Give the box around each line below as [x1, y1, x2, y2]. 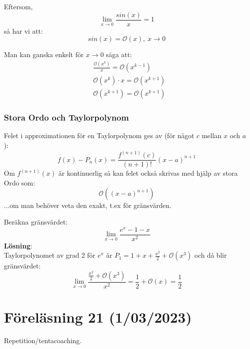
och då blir [194, 250, 227, 260]
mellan [201, 130, 222, 141]
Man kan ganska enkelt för [4, 49, 84, 60]
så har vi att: [4, 25, 43, 36]
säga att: [106, 49, 132, 60]
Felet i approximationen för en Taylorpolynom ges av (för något [4, 130, 194, 141]
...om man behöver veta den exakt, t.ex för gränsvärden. [4, 200, 172, 210]
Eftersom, [4, 1, 33, 11]
